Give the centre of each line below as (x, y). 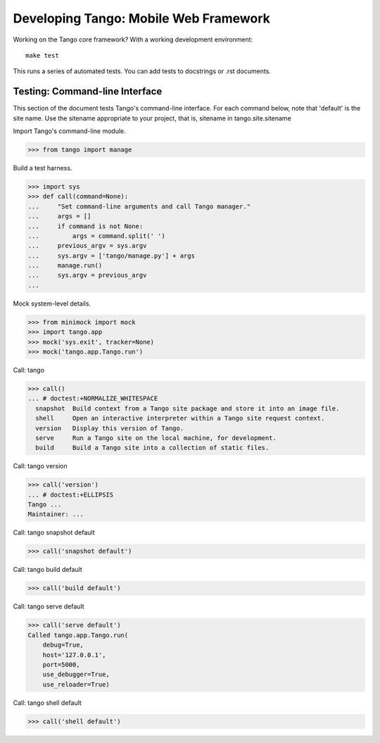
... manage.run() (65, 266)
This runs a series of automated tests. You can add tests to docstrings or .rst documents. (142, 71)
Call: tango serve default (49, 606)
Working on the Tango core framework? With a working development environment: (133, 39)
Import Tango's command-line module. (69, 131)
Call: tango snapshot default (54, 532)
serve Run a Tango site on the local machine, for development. (156, 438)
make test (42, 55)
